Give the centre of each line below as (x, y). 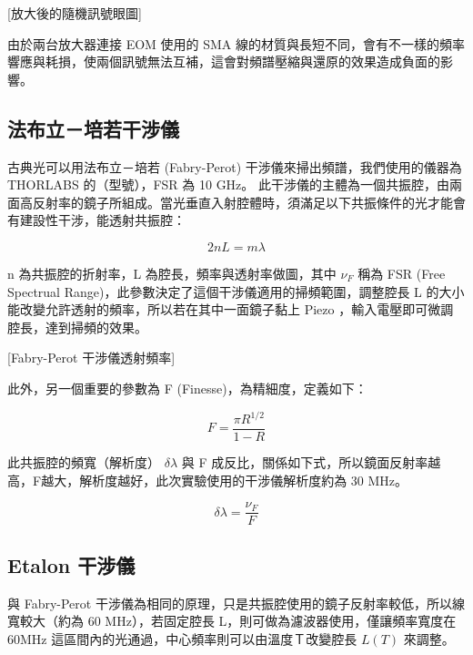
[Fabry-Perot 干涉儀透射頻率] (91, 358)
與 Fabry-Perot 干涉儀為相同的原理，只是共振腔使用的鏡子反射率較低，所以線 (236, 603)
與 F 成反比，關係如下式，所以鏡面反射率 (305, 462)
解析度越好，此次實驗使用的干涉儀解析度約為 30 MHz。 (244, 480)
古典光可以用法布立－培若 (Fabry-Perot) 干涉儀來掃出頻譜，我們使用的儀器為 (235, 166)
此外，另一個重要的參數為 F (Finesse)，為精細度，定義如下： (187, 388)
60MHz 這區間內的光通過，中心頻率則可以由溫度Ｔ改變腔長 (182, 638)
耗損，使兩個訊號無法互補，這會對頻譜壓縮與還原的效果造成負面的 (242, 61)
